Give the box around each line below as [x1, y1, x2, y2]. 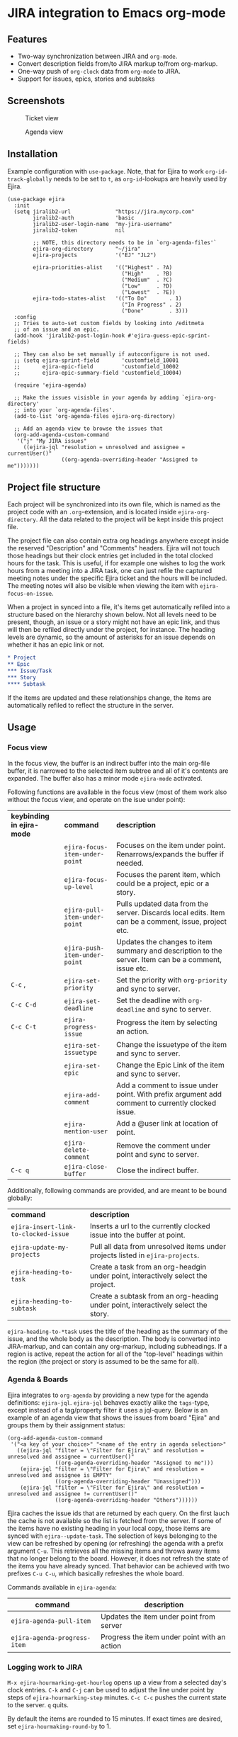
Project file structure [7, 482, 101, 494]
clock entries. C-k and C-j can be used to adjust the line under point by [7, 1686, 215, 1694]
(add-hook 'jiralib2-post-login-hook [13, 332, 125, 339]
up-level [64, 883, 93, 890]
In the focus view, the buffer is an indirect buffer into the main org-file [7, 759, 210, 767]
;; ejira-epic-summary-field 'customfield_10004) [13, 369, 182, 376]
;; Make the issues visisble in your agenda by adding [13, 394, 179, 401]
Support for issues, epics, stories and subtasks [17, 74, 155, 83]
